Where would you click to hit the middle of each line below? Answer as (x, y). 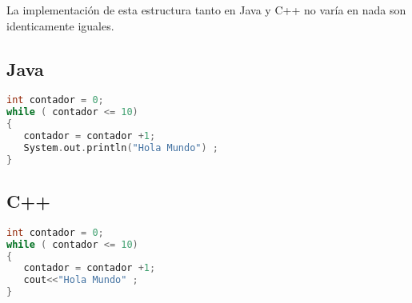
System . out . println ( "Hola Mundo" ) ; (121, 148)
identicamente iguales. (60, 25)
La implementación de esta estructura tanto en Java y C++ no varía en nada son (206, 10)
